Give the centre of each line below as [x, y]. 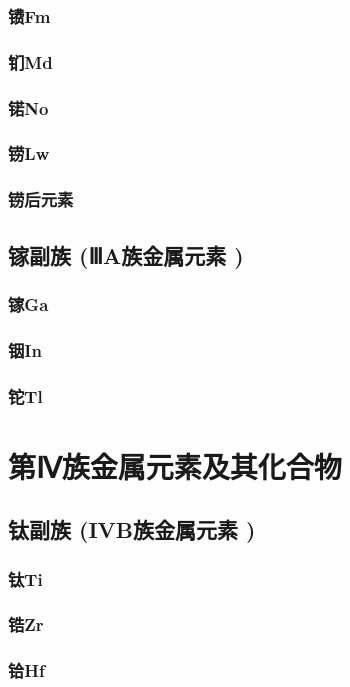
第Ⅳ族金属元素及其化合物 [175, 465]
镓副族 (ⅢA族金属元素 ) [126, 254]
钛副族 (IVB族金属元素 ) [132, 529]
